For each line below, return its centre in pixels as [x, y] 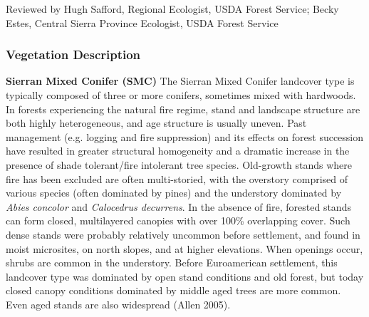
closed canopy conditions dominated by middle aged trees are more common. [173, 290]
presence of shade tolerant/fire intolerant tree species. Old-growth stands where [179, 164]
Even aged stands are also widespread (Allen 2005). [118, 304]
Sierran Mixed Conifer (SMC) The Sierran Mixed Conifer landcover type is [180, 81]
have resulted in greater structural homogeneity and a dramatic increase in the [178, 151]
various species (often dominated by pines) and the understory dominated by [174, 193]
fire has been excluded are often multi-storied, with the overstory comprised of [177, 178]
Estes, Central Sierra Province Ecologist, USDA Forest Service [142, 22]
